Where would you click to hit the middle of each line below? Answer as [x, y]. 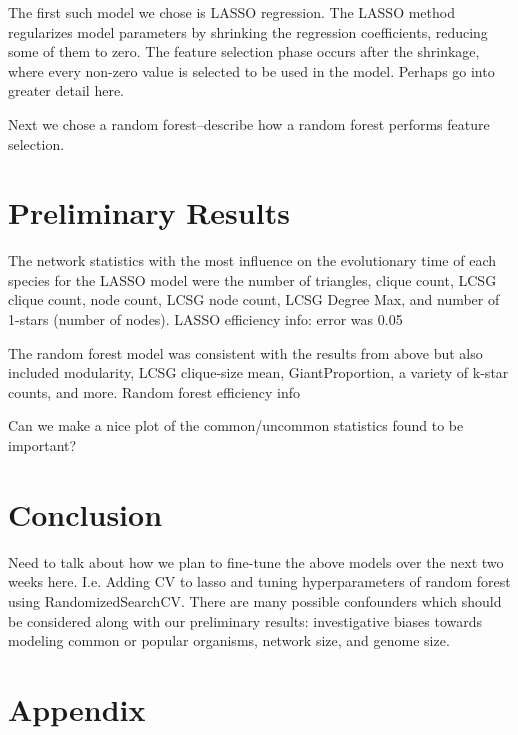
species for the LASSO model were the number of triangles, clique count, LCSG [252, 279]
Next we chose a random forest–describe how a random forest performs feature [249, 123]
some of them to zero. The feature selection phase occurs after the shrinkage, [244, 51]
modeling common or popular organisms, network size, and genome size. [229, 640]
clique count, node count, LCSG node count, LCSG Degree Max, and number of [254, 299]
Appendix [77, 708]
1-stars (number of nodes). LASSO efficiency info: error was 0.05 [205, 319]
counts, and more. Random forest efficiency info [154, 391]
